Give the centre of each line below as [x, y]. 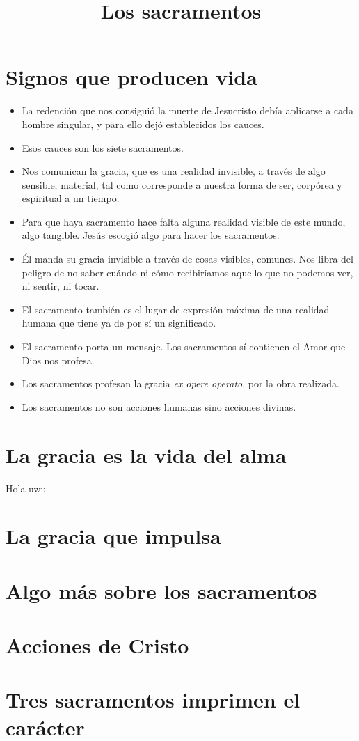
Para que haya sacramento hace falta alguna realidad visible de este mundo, [184, 221]
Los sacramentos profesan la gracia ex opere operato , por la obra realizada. [181, 383]
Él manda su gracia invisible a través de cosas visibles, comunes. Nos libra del [188, 259]
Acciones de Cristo [97, 645]
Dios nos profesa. [58, 360]
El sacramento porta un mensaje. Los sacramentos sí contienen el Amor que [184, 346]
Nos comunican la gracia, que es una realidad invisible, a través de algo [174, 171]
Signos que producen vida [131, 77]
